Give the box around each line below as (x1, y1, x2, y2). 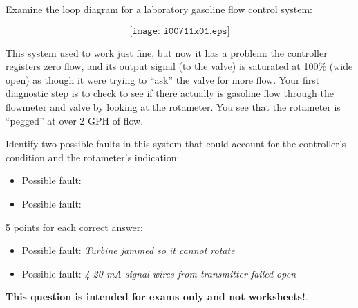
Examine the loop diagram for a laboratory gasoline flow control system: (6, 2, 312, 16)
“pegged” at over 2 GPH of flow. (6, 113, 144, 127)
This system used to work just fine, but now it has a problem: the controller (6, 45, 328, 60)
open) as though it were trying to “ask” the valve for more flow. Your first (6, 72, 320, 87)
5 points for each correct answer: (6, 219, 144, 234)
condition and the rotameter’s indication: (6, 150, 180, 164)
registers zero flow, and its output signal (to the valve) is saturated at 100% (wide (6, 59, 353, 73)
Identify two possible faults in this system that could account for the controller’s (6, 136, 346, 151)
